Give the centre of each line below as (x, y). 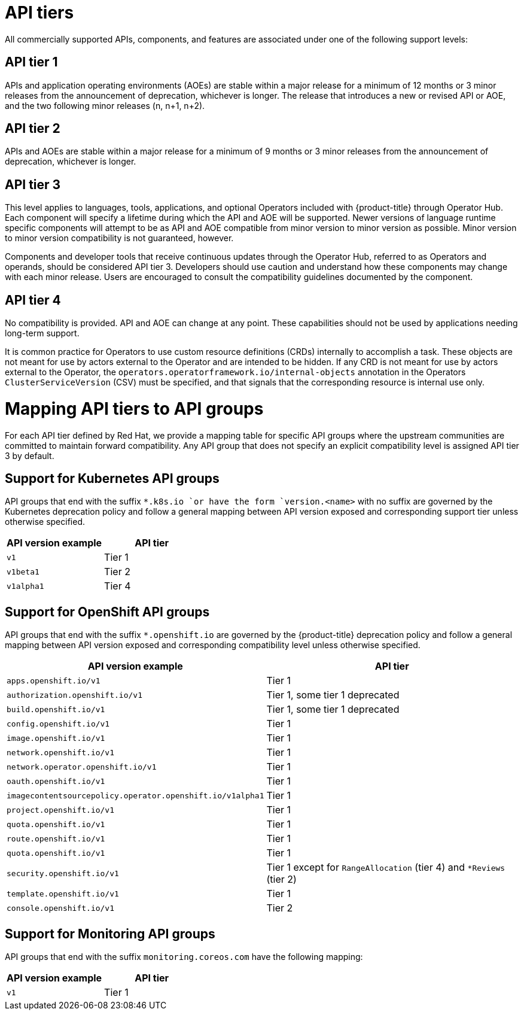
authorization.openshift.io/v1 (74, 695)
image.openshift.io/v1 (56, 738)
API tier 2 (33, 129)
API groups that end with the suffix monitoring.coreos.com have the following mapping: (184, 957)
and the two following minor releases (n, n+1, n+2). (105, 105)
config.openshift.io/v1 (58, 724)
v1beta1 (23, 572)
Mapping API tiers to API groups (134, 408)
